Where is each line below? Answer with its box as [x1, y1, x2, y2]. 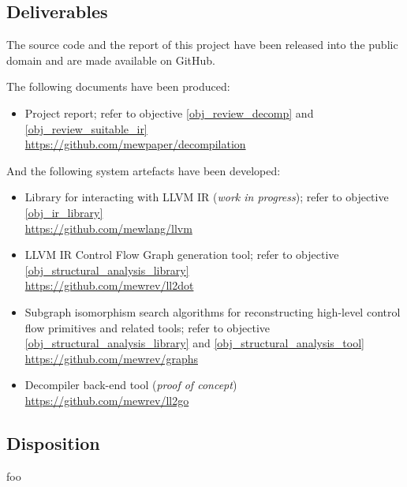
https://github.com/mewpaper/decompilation [24, 136, 246, 152]
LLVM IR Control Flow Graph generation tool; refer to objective [24, 246, 339, 263]
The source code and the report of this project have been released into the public [6, 36, 398, 53]
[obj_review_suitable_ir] [24, 120, 147, 137]
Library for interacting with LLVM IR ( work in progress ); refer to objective [24, 189, 389, 205]
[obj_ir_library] [24, 204, 103, 220]
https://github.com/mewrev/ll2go [24, 391, 189, 408]
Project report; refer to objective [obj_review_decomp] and [24, 104, 314, 121]
